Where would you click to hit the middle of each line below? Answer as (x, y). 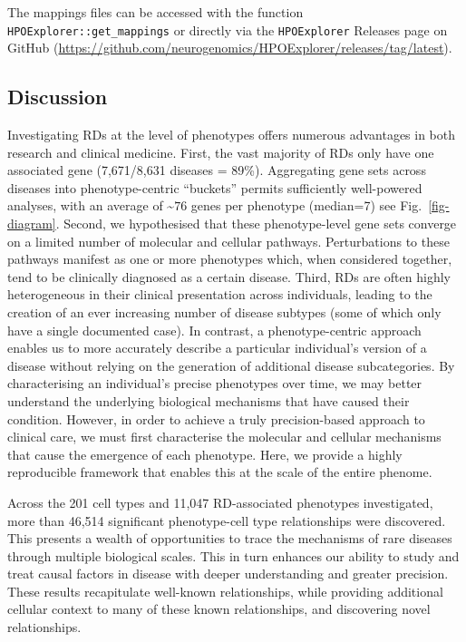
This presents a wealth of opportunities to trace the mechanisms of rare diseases (230, 538)
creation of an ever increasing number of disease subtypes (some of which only (224, 311)
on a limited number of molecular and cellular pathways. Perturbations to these (228, 241)
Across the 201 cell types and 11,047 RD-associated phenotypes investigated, (220, 502)
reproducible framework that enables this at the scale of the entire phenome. (220, 472)
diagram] (32, 224)
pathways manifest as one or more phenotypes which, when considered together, (230, 259)
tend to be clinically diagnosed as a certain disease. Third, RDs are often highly (229, 276)
